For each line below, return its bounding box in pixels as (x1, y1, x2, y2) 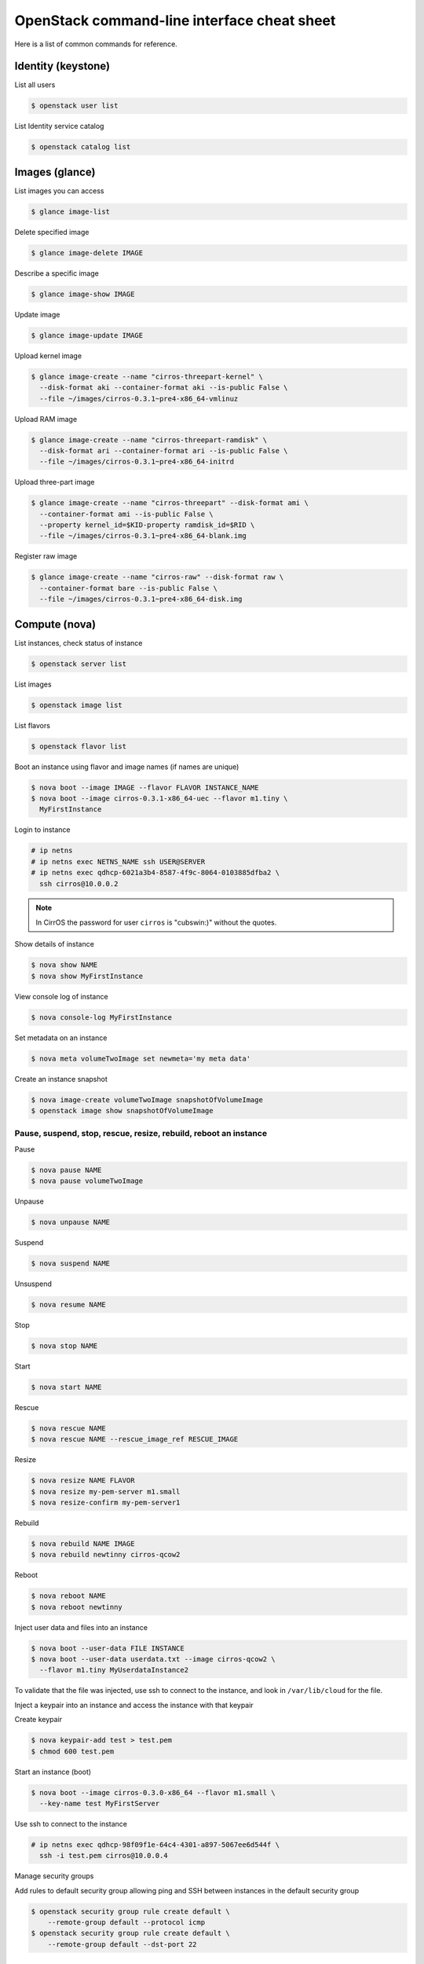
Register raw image (14, 551, 78, 561)
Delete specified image (14, 227, 90, 236)
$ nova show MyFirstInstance (31, 971, 144, 980)
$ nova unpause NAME (31, 1218, 110, 1227)
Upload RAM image (14, 414, 78, 423)
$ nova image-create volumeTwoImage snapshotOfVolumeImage (31, 1095, 263, 1104)
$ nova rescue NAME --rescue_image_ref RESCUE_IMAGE (31, 1435, 239, 1444)
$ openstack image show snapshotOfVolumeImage (31, 1106, 214, 1115)
